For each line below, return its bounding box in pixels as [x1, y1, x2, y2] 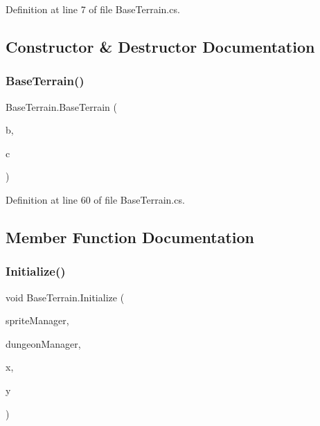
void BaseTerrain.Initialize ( [6, 290, 125, 304]
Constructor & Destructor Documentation [6, 35, 315, 57]
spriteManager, [6, 313, 69, 328]
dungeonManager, [6, 336, 81, 350]
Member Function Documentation [6, 226, 255, 247]
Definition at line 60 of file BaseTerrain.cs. [6, 192, 185, 206]
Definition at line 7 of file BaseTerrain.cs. [6, 2, 180, 16]
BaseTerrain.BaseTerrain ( [6, 99, 117, 114]
